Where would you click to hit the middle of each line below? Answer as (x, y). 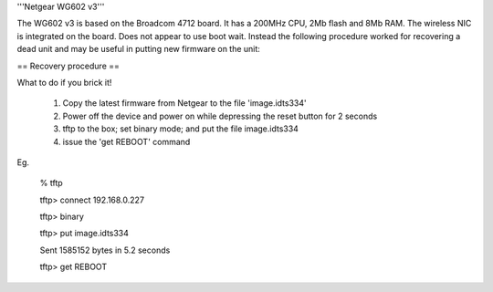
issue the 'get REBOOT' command (126, 141)
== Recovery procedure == (68, 66)
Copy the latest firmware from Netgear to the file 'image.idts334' (184, 103)
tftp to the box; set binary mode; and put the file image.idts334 (180, 129)
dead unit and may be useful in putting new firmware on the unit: (138, 49)
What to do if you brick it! (64, 82)
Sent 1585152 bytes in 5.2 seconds (105, 250)
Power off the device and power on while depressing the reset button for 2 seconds (220, 116)
